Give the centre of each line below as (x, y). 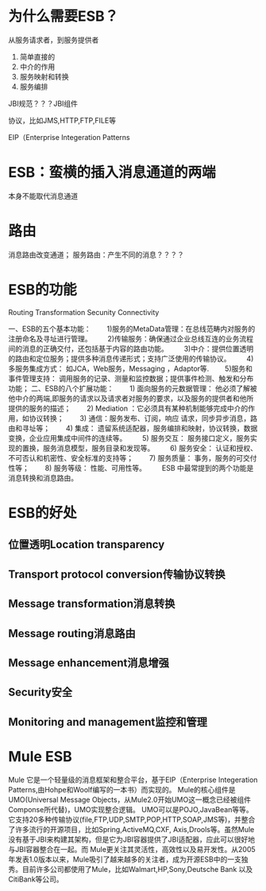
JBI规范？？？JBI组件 (43, 103)
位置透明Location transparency (87, 545)
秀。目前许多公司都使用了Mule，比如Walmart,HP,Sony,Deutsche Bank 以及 (131, 869)
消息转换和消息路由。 (43, 477)
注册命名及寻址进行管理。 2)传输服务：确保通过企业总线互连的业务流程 (131, 338)
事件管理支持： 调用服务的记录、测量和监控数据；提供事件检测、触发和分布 (131, 378)
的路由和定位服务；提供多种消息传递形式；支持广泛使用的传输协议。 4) (131, 358)
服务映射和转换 (44, 76)
